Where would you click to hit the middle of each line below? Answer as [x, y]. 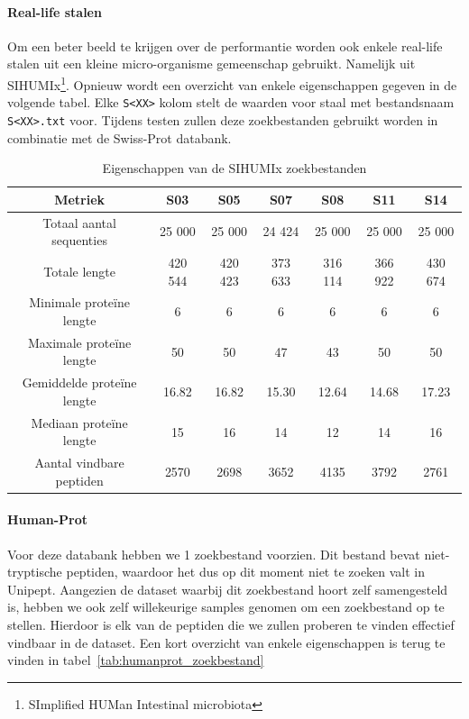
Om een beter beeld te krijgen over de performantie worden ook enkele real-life [225, 46]
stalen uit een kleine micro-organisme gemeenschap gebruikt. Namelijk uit [212, 64]
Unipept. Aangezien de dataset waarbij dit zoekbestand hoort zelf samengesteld [228, 589]
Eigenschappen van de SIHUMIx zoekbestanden [234, 168]
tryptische [35, 572]
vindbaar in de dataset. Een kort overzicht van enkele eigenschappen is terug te [226, 642]
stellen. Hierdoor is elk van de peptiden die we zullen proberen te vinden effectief [231, 625]
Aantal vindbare [79, 463]
